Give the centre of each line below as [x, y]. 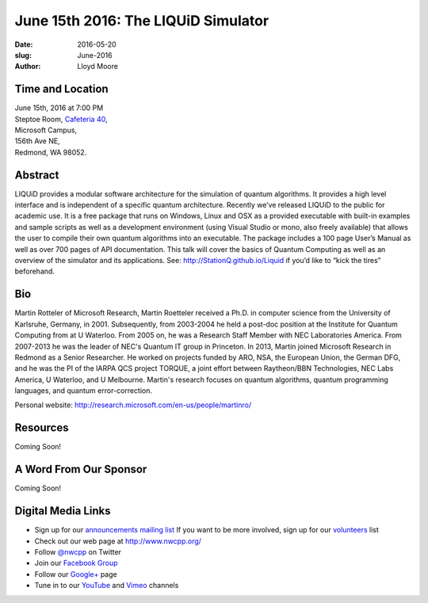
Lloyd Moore [98, 67]
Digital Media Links [63, 511]
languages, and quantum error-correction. [84, 391]
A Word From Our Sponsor [81, 469]
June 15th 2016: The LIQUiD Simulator [142, 21]
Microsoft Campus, [46, 130]
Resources [42, 428]
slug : [23, 55]
